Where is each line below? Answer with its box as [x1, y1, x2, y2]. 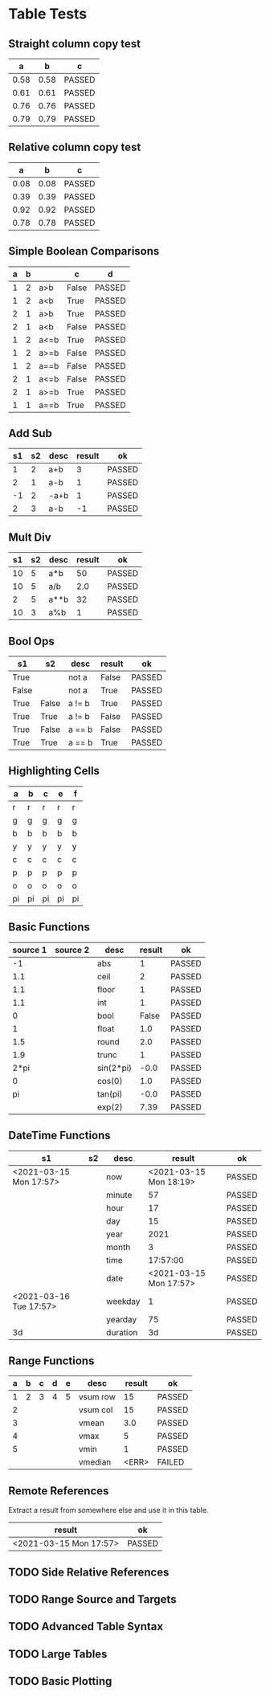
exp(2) [96, 1101, 123, 1113]
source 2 [55, 944, 90, 955]
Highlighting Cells [8, 764, 100, 778]
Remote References [8, 1484, 109, 1498]
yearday [105, 1314, 137, 1325]
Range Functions [8, 1354, 95, 1367]
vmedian [78, 1457, 112, 1468]
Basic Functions [8, 921, 91, 934]
